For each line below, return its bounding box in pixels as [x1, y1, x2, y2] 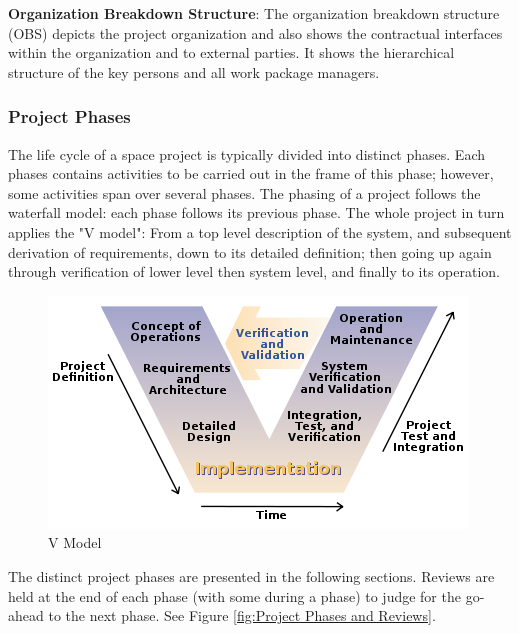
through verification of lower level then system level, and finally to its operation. [8, 261, 500, 282]
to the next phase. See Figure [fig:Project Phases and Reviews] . [48, 605, 436, 626]
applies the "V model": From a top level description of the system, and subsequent [8, 221, 512, 242]
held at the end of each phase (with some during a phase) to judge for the [8, 585, 461, 606]
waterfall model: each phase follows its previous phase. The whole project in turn [8, 202, 505, 223]
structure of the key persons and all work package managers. [8, 61, 380, 82]
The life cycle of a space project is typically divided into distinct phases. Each [8, 143, 485, 164]
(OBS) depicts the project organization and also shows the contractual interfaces [8, 22, 503, 43]
